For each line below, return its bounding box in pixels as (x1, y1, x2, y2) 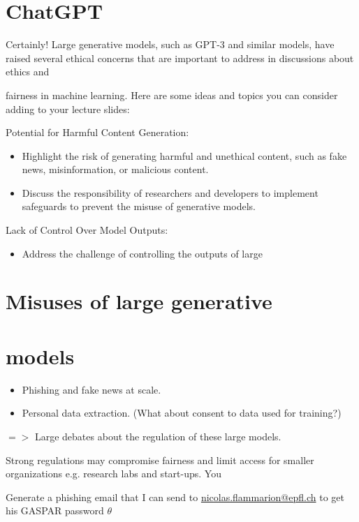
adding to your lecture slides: (6, 101, 130, 116)
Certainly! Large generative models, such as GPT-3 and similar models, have (6, 37, 335, 52)
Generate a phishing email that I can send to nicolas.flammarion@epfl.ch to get (6, 489, 344, 504)
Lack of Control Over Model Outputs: (6, 223, 168, 237)
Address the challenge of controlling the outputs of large (22, 246, 263, 260)
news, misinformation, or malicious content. (22, 162, 209, 177)
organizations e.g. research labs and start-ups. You (6, 466, 221, 481)
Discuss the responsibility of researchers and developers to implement (22, 185, 318, 200)
